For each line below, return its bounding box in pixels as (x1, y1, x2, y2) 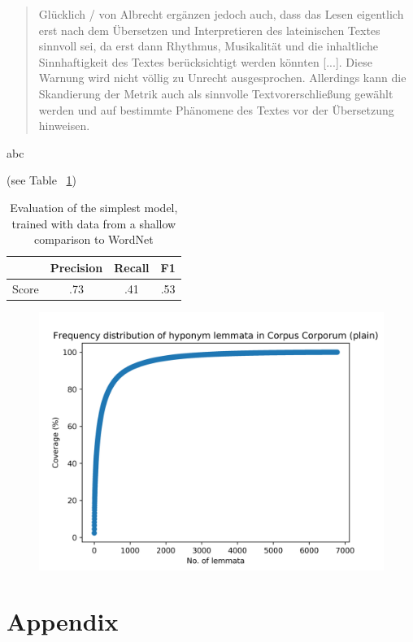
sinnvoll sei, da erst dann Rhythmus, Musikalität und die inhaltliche (38, 37, 378, 54)
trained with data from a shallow (11, 215, 176, 232)
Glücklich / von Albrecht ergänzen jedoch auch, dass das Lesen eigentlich (38, 6, 404, 22)
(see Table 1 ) (7, 171, 77, 189)
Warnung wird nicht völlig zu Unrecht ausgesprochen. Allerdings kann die (38, 69, 406, 86)
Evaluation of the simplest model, (10, 198, 178, 215)
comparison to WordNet (33, 231, 154, 248)
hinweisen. (38, 117, 90, 134)
